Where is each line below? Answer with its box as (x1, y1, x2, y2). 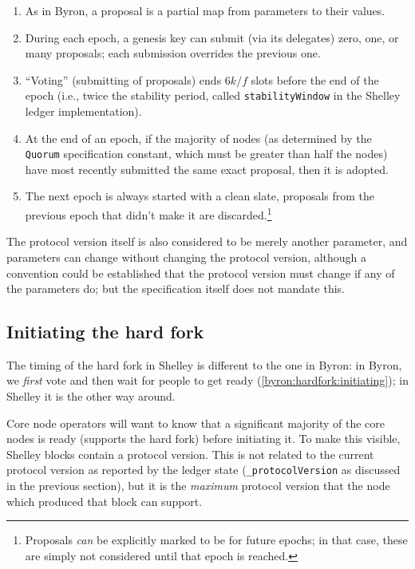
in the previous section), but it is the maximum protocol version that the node (6, 477, 390, 494)
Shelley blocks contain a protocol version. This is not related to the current (6, 445, 374, 462)
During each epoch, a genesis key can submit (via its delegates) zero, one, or (25, 29, 399, 45)
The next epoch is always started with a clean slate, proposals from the (25, 188, 375, 204)
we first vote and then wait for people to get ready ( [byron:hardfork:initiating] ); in (6, 372, 409, 389)
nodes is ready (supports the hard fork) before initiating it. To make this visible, (6, 430, 401, 447)
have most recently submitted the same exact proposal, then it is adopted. (25, 160, 389, 177)
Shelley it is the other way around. (6, 388, 176, 405)
